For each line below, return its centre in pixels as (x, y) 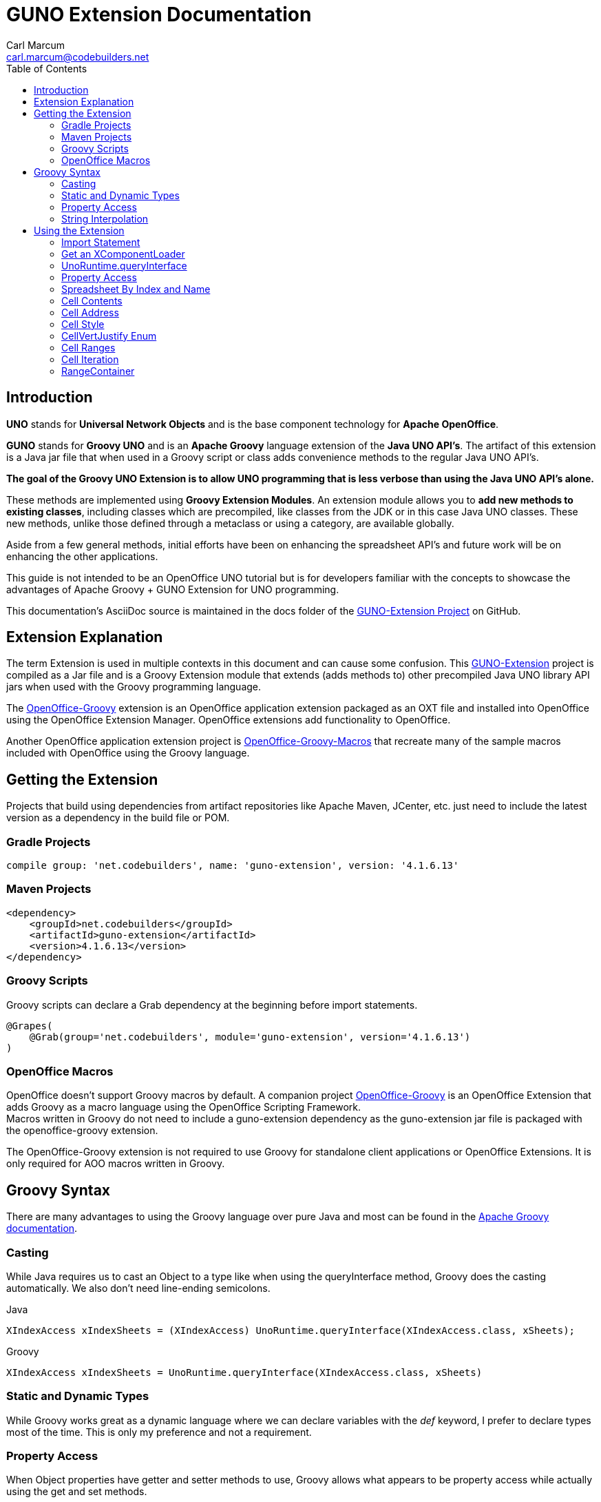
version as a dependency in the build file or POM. (118, 818)
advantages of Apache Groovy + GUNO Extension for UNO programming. (173, 589)
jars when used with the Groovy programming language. (134, 687)
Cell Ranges (88, 347)
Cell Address (90, 312)
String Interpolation (105, 218)
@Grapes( (30, 1026)
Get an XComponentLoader (123, 254)
